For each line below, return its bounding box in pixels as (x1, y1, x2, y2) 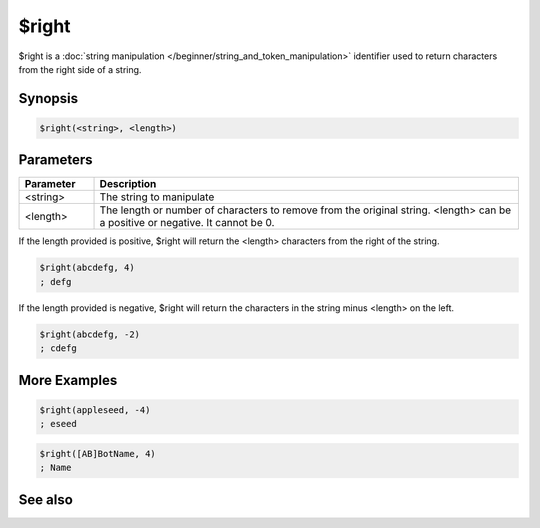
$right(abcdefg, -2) (39, 328, 140, 340)
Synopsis (18, 90, 79, 107)
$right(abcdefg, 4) (39, 262, 135, 274)
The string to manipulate (99, 190, 215, 204)
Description (99, 177, 157, 191)
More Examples (18, 371, 118, 389)
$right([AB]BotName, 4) (39, 448, 157, 459)
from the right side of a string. (18, 63, 142, 75)
